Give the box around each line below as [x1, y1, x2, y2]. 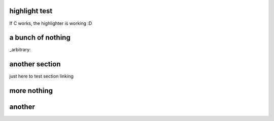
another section [9, 60, 61, 68]
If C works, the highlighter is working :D [9, 20, 92, 26]
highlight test [9, 7, 53, 15]
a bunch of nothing [9, 33, 71, 42]
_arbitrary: [9, 47, 31, 53]
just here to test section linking [9, 73, 74, 79]
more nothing [9, 87, 53, 95]
